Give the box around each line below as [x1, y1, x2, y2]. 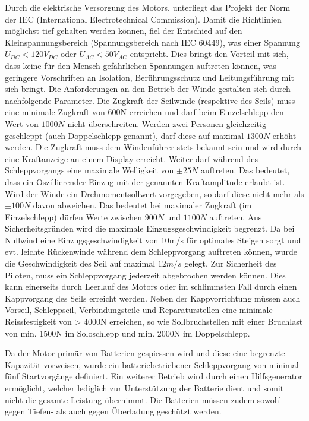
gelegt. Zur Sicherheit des [184, 257, 277, 270]
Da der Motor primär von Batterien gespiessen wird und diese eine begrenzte [5, 347, 285, 359]
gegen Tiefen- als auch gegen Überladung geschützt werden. [5, 405, 222, 417]
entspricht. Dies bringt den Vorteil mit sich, [130, 48, 289, 60]
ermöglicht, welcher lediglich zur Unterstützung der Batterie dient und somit [5, 382, 284, 394]
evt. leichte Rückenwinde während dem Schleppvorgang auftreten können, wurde [5, 245, 297, 258]
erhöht [272, 129, 297, 141]
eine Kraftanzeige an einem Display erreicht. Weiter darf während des [5, 152, 258, 164]
